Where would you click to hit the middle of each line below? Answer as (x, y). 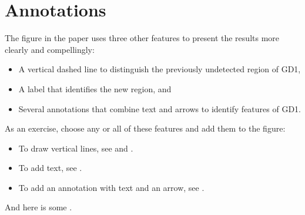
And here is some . (38, 207)
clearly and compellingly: (50, 49)
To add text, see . (50, 168)
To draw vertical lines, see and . (76, 148)
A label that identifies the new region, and (95, 88)
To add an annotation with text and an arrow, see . (111, 187)
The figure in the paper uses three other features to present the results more (142, 38)
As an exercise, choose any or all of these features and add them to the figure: (145, 128)
